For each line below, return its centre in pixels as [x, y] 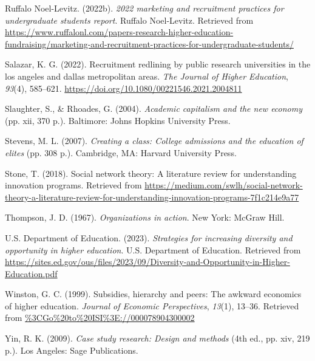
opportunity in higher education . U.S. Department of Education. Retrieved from [153, 249]
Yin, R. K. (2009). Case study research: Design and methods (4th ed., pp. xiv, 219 [157, 338]
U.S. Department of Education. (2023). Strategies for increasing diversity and [149, 237]
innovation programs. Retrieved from [73, 185]
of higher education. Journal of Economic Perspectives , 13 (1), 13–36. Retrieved [152, 305]
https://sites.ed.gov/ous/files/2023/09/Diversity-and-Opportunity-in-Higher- [147, 262]
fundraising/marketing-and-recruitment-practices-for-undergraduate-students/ [149, 43]
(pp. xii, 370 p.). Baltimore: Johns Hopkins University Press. [118, 120]
